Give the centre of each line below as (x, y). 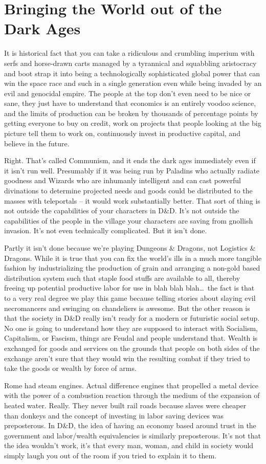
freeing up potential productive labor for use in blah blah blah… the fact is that (129, 288)
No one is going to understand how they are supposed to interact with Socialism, (131, 328)
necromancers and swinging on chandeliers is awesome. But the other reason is (127, 308)
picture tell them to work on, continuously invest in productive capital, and (122, 133)
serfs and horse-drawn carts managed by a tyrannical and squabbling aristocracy (130, 63)
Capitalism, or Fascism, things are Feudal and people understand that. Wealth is (131, 338)
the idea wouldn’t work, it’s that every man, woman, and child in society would (129, 445)
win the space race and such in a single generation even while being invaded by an (133, 83)
